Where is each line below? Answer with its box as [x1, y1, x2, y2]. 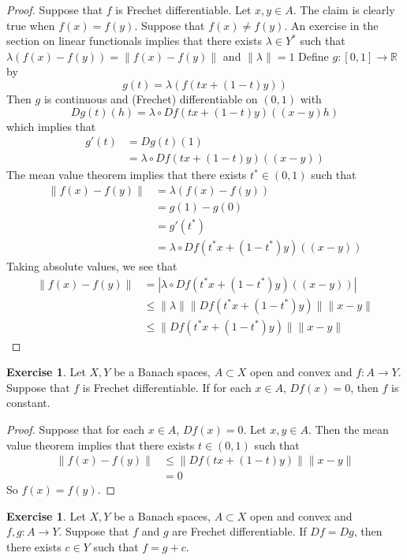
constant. [6, 394, 50, 411]
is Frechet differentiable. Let [115, 2, 252, 17]
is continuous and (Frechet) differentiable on [43, 90, 258, 106]
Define [298, 47, 329, 64]
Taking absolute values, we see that [6, 257, 177, 274]
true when [6, 17, 55, 33]
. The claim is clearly [293, 2, 395, 17]
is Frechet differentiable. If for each [82, 379, 252, 395]
